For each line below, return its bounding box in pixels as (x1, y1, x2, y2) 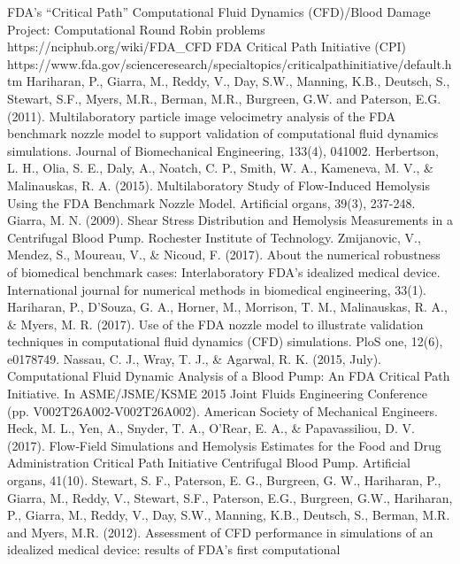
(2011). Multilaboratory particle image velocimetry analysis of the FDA (7, 106, 395, 125)
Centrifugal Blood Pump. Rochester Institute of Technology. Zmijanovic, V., (7, 228, 421, 246)
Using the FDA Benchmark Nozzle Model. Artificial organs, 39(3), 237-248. (7, 193, 416, 212)
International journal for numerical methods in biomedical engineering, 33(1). (7, 280, 426, 298)
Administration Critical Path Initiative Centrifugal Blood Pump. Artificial (7, 453, 410, 472)
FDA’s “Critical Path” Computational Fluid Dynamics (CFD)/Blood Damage (7, 3, 431, 20)
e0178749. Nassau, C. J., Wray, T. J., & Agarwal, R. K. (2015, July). (7, 349, 381, 367)
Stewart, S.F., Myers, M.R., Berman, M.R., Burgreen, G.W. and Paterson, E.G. (7, 89, 441, 107)
